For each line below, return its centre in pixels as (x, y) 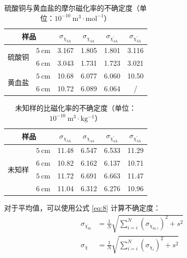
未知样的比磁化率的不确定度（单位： (75, 108)
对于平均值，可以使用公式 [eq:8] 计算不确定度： (82, 208)
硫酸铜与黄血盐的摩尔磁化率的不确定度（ (72, 8)
